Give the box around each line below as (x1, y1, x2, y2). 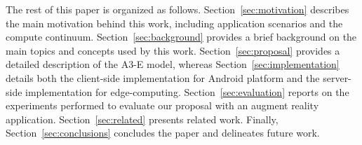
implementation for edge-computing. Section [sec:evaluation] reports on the (25, 84, 349, 99)
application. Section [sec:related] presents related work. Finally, (6, 111, 279, 126)
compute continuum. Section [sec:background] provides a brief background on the (6, 29, 357, 44)
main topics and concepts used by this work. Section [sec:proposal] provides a (6, 43, 340, 57)
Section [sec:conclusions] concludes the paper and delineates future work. (6, 125, 320, 140)
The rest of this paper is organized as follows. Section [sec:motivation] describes (6, 2, 349, 16)
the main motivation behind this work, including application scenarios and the (6, 15, 343, 30)
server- (323, 70, 351, 85)
